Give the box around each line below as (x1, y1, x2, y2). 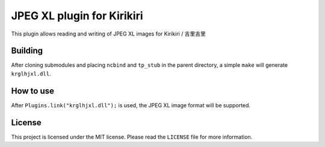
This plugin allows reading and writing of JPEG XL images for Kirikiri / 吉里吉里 (11, 30, 206, 37)
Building (11, 46, 43, 56)
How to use (11, 86, 54, 96)
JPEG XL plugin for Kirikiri (11, 9, 144, 22)
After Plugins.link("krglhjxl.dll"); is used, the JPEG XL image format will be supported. (11, 101, 251, 108)
